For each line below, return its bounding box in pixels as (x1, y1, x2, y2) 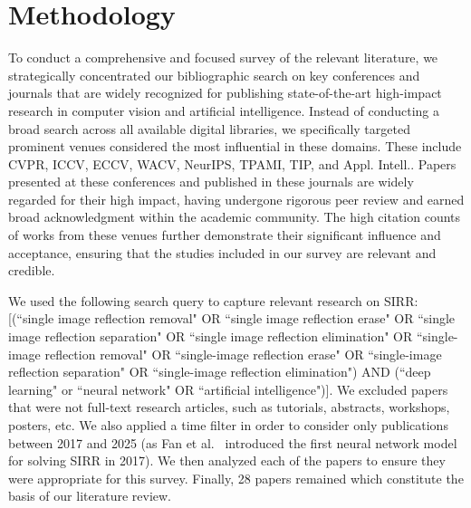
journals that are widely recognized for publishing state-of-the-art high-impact (8, 83, 442, 102)
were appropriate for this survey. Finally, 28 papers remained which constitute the (8, 468, 464, 487)
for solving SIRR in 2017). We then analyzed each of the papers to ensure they (8, 451, 446, 470)
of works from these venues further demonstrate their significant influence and (8, 225, 441, 244)
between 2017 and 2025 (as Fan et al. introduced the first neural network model (8, 433, 457, 452)
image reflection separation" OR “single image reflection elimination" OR (8, 327, 413, 346)
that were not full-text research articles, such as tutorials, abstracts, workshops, (8, 398, 450, 417)
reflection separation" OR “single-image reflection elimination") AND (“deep (8, 362, 431, 381)
